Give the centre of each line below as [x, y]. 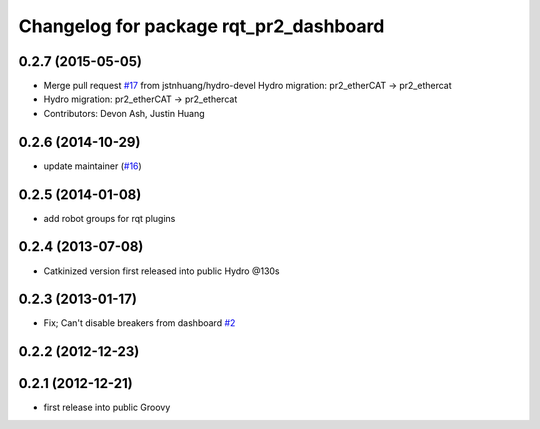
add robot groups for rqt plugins [109, 218]
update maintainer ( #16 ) [92, 166]
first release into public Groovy [107, 407]
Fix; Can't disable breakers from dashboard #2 [139, 323]
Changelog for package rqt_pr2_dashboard [201, 26]
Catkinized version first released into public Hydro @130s [161, 271]
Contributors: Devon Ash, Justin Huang [124, 113]
